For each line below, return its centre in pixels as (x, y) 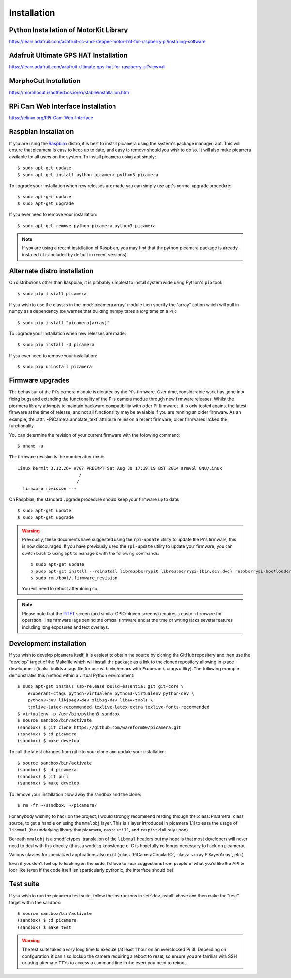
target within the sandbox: (35, 902)
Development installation (48, 644)
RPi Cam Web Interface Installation (63, 106)
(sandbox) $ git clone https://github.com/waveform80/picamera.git (99, 727)
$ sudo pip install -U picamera (56, 345)
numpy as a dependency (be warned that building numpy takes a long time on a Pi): (93, 311)
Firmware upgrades (39, 381)
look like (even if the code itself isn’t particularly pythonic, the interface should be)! (92, 870)
